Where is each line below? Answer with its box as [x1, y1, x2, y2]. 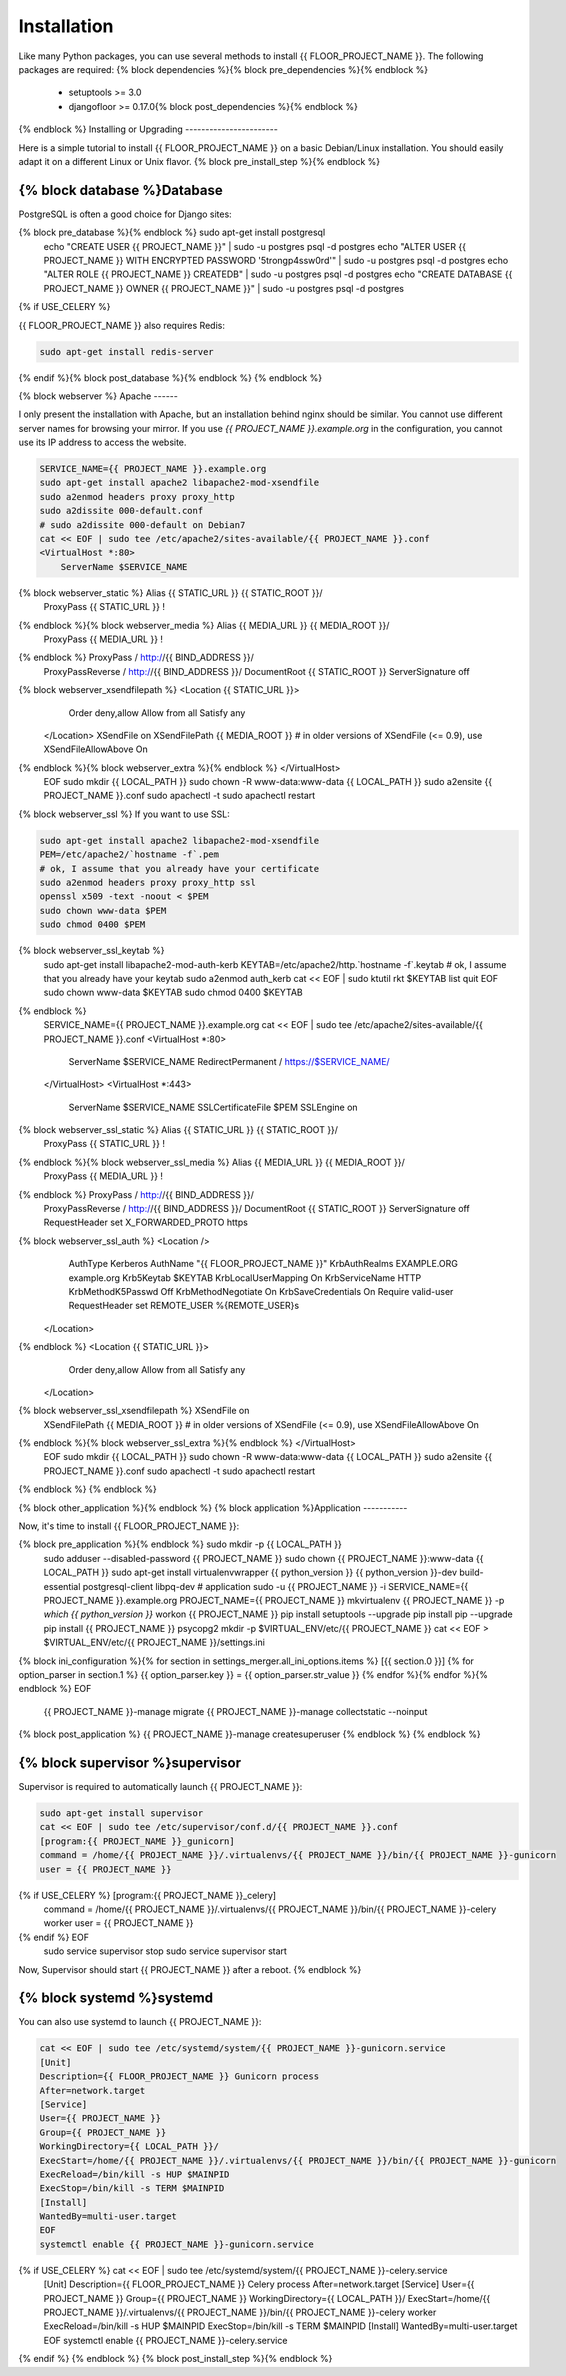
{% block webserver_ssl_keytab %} [18, 945, 165, 957]
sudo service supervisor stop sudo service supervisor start [43, 1945, 287, 1957]
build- [459, 1566, 484, 1579]
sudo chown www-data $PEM [39, 905, 167, 916]
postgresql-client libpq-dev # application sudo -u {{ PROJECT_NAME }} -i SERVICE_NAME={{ [82, 1580, 469, 1592]
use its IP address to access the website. [18, 436, 187, 449]
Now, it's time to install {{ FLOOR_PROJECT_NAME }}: [18, 1520, 240, 1532]
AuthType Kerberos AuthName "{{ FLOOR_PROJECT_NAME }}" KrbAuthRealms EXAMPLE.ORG [68, 1258, 459, 1270]
